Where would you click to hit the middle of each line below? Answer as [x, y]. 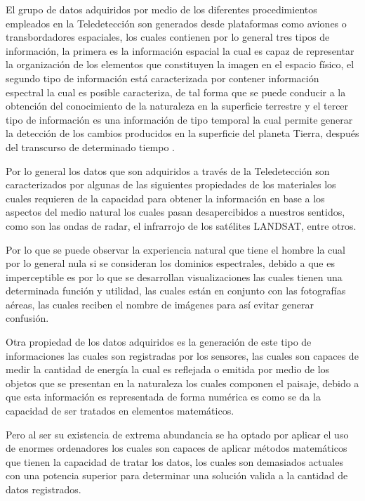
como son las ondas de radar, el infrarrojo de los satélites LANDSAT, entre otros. [181, 225]
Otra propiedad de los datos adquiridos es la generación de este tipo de [159, 342]
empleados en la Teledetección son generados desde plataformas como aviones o [176, 23]
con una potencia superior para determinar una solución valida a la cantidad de [177, 475]
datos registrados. [44, 489]
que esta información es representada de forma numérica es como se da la [163, 397]
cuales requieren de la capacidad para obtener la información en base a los [165, 198]
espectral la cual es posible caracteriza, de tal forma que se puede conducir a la [176, 92]
